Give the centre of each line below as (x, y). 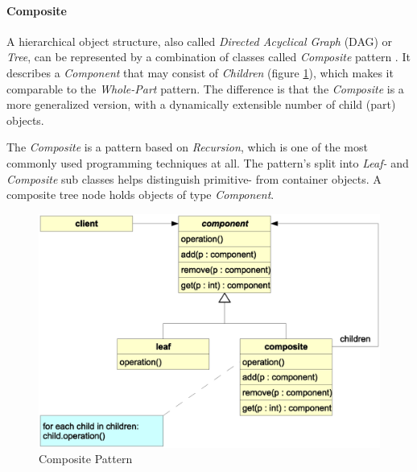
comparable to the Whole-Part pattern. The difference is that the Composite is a (205, 88)
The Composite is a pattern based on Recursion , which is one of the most (187, 147)
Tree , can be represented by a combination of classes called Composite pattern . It (208, 57)
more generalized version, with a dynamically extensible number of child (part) (201, 104)
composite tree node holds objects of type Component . (140, 195)
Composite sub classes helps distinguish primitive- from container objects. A (194, 178)
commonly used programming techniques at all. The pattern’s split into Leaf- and (208, 162)
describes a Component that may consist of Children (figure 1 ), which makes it (200, 72)
